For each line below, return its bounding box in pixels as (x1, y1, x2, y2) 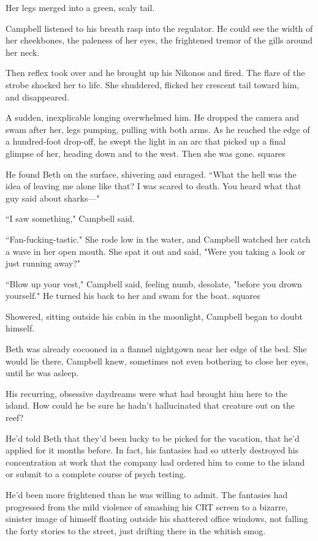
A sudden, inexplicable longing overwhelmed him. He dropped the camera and (6, 111, 299, 124)
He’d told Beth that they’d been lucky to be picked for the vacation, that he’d (6, 431, 300, 444)
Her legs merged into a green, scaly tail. (6, 1, 155, 13)
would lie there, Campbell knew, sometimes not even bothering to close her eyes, (6, 354, 309, 367)
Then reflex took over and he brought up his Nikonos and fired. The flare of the (6, 66, 305, 79)
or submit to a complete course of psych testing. (6, 467, 186, 480)
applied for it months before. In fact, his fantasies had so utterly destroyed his (6, 444, 299, 456)
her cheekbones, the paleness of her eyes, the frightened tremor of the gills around (6, 34, 313, 47)
